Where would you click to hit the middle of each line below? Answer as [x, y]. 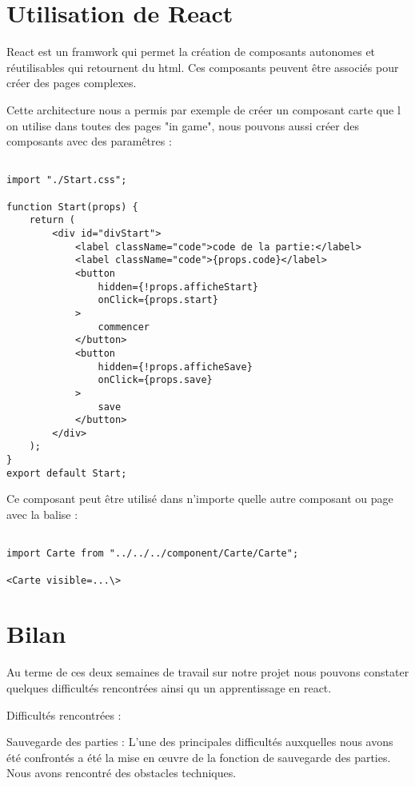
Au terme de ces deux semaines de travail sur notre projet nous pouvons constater [208, 672]
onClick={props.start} [158, 300]
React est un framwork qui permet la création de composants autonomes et [191, 52]
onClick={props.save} [155, 380]
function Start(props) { [72, 207]
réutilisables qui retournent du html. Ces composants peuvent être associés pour [203, 67]
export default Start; [67, 473]
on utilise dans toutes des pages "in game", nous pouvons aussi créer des [183, 125]
